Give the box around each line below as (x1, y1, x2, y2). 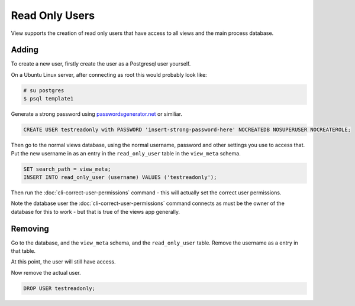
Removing (11, 223, 50, 233)
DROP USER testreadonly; (23, 285, 96, 292)
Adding (11, 45, 38, 55)
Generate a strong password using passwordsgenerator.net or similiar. (11, 110, 183, 118)
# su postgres (23, 87, 64, 94)
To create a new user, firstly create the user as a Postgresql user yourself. (11, 60, 191, 67)
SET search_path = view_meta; (23, 165, 111, 172)
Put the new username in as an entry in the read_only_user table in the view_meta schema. (11, 149, 241, 157)
